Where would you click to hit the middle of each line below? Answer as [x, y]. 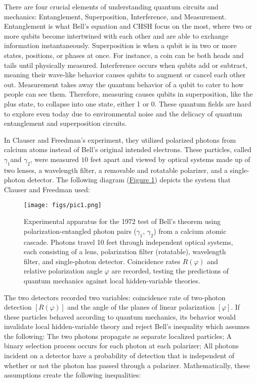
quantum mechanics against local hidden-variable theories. [112, 280]
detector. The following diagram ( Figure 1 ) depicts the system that [129, 180]
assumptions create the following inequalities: [72, 375]
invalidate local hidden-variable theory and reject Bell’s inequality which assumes [127, 326]
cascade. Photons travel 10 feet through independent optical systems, [128, 242]
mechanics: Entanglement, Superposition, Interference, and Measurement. [115, 16]
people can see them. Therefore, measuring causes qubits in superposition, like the [128, 94]
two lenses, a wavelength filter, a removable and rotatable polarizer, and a [116, 170]
